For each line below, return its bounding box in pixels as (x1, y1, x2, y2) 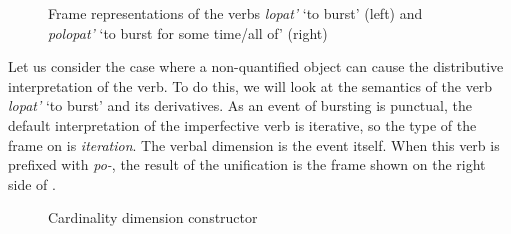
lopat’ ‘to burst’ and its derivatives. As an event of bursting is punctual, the (8, 95, 472, 116)
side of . (8, 173, 56, 194)
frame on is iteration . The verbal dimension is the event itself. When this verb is (8, 134, 500, 155)
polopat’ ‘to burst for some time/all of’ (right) (48, 22, 328, 43)
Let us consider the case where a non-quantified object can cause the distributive (8, 56, 504, 77)
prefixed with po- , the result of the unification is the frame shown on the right (8, 154, 486, 175)
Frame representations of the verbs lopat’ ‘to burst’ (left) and (48, 3, 423, 23)
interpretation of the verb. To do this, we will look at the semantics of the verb (8, 75, 493, 96)
